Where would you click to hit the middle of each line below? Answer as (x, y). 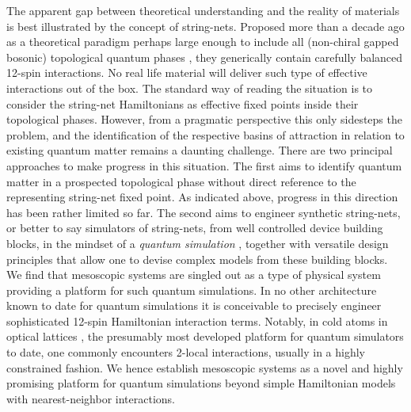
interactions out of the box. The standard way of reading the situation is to (190, 88)
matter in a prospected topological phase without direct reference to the (181, 181)
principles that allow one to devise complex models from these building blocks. (197, 259)
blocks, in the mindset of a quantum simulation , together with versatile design (198, 243)
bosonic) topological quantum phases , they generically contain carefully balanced (205, 57)
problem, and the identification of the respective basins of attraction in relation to (205, 134)
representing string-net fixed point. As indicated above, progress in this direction (202, 197)
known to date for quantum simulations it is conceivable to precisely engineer (194, 305)
